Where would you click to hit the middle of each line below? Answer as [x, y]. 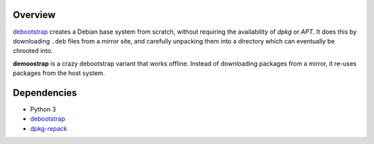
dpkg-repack [48, 128]
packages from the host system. [59, 73]
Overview [34, 15]
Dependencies [45, 93]
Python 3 [43, 109]
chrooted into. [33, 51]
